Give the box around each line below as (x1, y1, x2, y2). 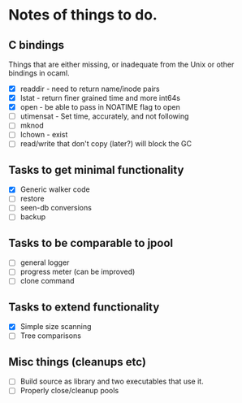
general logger (19, 258, 70, 267)
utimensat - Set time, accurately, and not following (19, 111, 189, 121)
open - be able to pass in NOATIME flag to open (19, 102, 180, 112)
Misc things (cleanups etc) (8, 355, 146, 369)
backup (19, 212, 46, 222)
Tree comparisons (19, 331, 81, 340)
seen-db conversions (19, 203, 92, 213)
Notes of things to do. (8, 6, 158, 24)
